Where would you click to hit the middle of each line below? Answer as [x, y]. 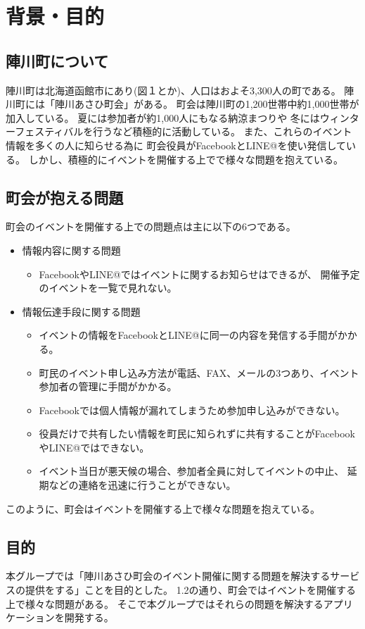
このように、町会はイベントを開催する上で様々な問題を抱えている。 [163, 508]
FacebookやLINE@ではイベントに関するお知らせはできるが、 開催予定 [199, 274]
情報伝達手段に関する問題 [81, 311]
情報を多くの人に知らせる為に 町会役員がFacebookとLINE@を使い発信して [176, 145]
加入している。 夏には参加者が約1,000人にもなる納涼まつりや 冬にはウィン [178, 117]
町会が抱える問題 [65, 197]
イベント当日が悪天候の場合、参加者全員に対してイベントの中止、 [192, 471]
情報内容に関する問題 [71, 250]
